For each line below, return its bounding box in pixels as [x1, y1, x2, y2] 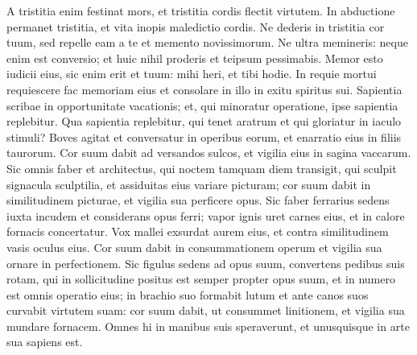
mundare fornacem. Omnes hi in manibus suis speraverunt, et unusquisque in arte [6, 317, 410, 334]
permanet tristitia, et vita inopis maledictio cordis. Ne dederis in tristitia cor [6, 18, 385, 35]
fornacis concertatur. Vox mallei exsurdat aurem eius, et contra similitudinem [6, 223, 389, 240]
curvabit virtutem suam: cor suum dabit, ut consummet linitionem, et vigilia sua [6, 302, 405, 319]
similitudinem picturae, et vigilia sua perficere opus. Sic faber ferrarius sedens [6, 192, 390, 208]
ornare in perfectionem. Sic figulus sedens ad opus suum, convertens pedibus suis [6, 254, 405, 271]
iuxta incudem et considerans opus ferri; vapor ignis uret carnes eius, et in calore [6, 207, 405, 224]
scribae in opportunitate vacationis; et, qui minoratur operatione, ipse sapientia [6, 97, 398, 114]
